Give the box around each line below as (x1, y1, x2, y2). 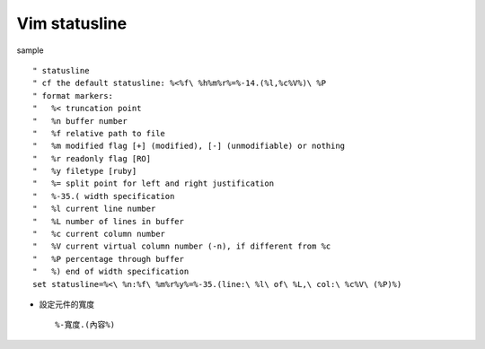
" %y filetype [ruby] (32, 166, 137, 177)
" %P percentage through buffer (32, 254, 184, 264)
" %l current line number (32, 204, 156, 214)
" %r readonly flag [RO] (32, 153, 152, 163)
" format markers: (32, 91, 114, 100)
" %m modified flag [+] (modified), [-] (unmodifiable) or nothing (32, 141, 346, 152)
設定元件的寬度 (39, 299, 94, 310)
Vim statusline (16, 13, 128, 33)
